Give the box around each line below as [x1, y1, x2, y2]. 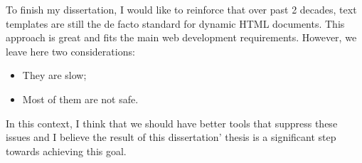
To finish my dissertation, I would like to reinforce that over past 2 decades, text [6, 2, 357, 16]
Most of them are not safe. [22, 91, 139, 106]
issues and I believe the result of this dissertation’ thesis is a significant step [6, 130, 336, 144]
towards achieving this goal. [6, 143, 127, 158]
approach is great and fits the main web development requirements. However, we [6, 30, 357, 45]
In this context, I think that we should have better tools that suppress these [6, 115, 338, 130]
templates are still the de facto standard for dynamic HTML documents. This [6, 16, 345, 31]
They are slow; [22, 68, 87, 83]
